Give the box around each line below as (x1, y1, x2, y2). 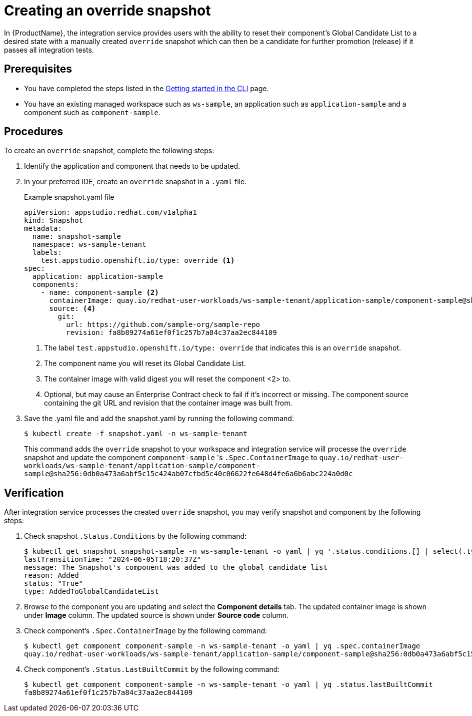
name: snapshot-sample (32, 232, 121, 241)
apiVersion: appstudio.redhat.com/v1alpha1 (24, 208, 197, 217)
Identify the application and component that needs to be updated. (24, 162, 240, 171)
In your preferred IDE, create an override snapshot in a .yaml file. (24, 177, 247, 186)
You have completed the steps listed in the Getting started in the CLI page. (24, 84, 269, 93)
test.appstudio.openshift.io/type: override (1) (40, 256, 235, 265)
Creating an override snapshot (4, 2, 211, 19)
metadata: (24, 224, 62, 233)
